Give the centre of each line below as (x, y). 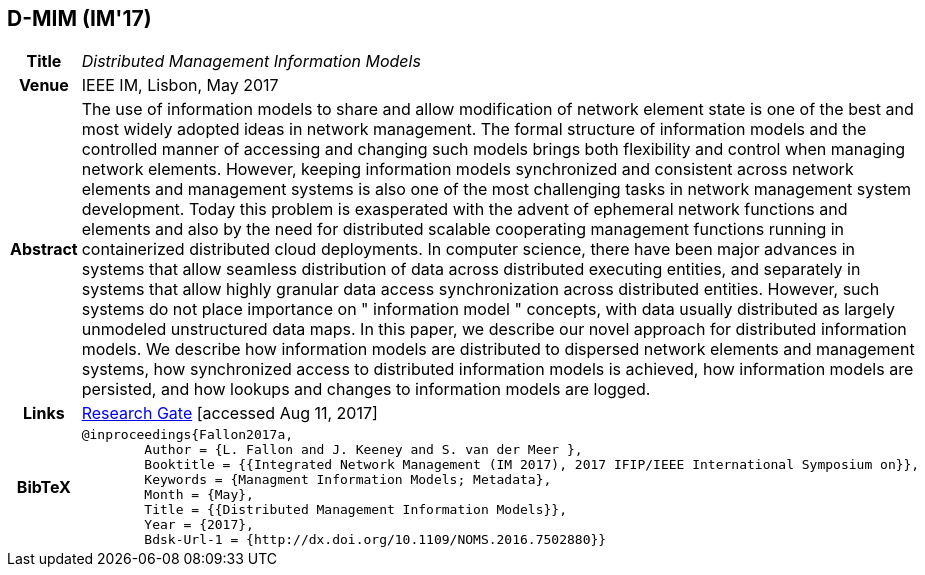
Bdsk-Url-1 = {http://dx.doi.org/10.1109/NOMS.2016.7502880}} (375, 540)
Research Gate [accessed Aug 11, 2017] (229, 413)
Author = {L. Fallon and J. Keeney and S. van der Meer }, (363, 450)
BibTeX (43, 487)
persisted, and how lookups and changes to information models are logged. (366, 389)
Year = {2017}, (199, 525)
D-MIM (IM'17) (79, 18)
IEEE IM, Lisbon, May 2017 (180, 85)
